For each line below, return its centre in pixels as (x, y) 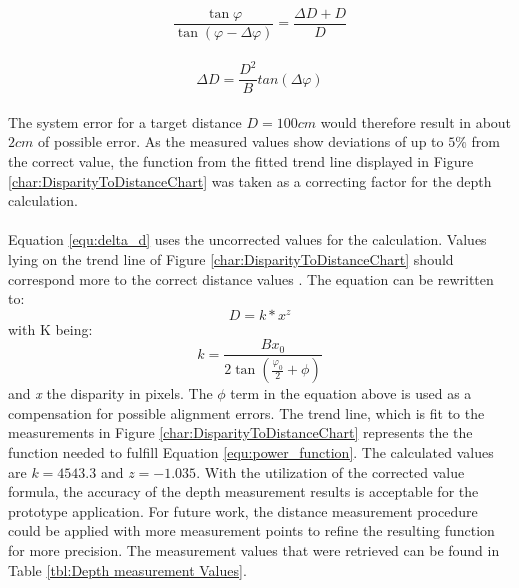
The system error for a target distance (125, 121)
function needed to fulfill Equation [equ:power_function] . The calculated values (251, 452)
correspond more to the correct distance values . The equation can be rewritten (251, 278)
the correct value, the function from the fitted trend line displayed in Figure (241, 161)
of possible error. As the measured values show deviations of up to (241, 141)
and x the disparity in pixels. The (110, 393)
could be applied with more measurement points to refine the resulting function (251, 530)
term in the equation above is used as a (351, 393)
